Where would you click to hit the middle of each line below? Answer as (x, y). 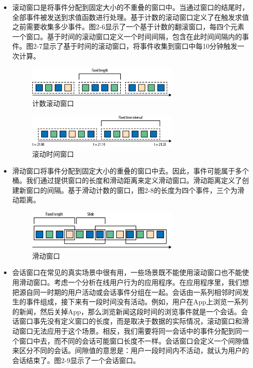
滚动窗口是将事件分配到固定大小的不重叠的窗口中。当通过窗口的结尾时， (130, 7)
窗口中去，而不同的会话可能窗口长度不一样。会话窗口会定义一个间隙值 (134, 340)
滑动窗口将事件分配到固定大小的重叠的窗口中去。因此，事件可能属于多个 (130, 170)
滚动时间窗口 (53, 153)
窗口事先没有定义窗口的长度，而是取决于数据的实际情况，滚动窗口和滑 (134, 321)
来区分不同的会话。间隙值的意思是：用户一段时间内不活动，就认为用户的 (130, 350)
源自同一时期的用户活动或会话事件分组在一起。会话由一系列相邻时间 (130, 292)
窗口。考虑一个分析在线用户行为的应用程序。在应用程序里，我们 (137, 282)
